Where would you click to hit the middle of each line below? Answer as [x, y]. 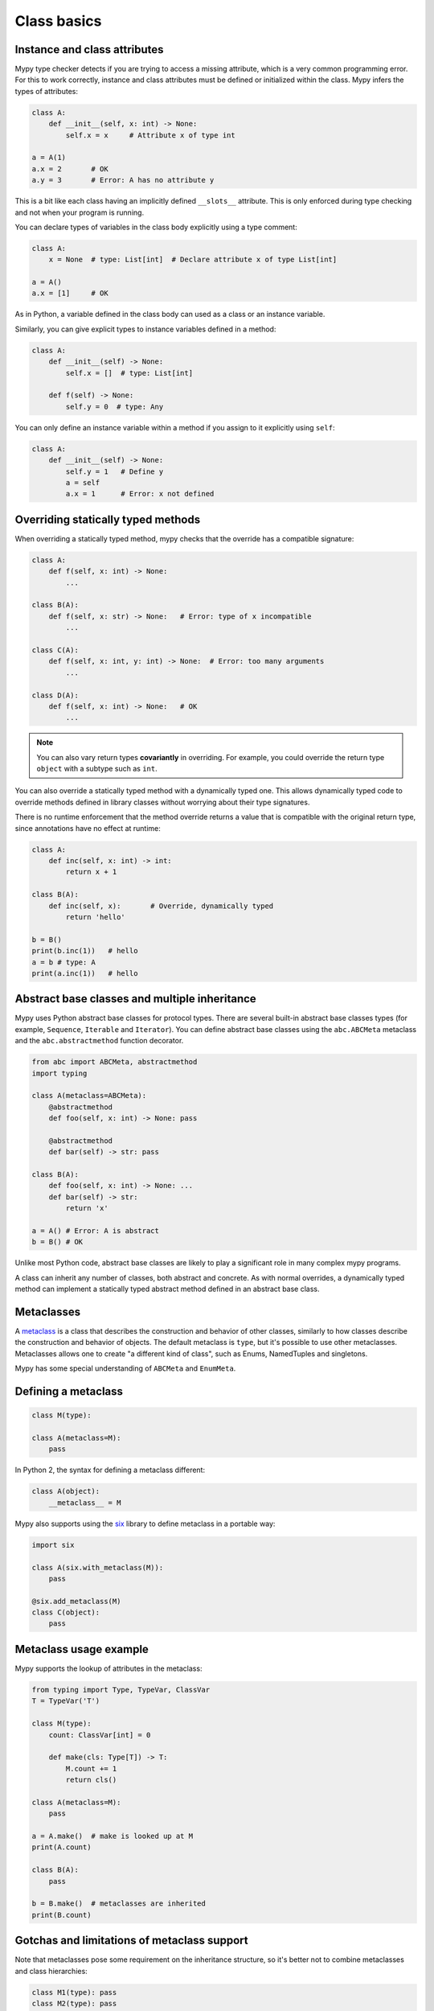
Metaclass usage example [82, 1649]
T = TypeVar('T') [66, 1701]
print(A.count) [61, 1847]
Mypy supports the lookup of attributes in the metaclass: [108, 1668]
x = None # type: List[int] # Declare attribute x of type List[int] [193, 260]
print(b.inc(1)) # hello [85, 951]
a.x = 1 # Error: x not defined [140, 494]
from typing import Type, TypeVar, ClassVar [121, 1690]
